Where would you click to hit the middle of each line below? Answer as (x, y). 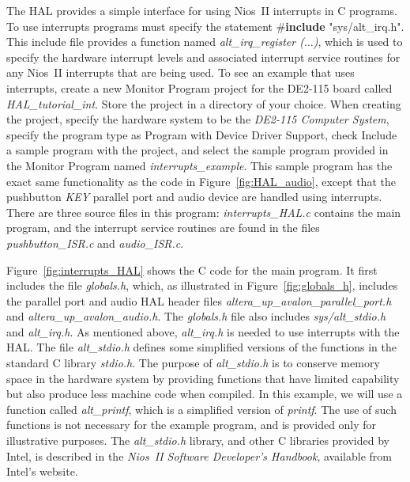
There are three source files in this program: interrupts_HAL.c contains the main (204, 212)
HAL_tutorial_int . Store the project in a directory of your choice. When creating (204, 103)
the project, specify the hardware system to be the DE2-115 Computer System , (198, 119)
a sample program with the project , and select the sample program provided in (197, 150)
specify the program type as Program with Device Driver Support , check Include (202, 134)
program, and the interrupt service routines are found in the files (163, 228)
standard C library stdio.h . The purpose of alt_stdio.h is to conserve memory (193, 363)
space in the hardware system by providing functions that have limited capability (203, 378)
